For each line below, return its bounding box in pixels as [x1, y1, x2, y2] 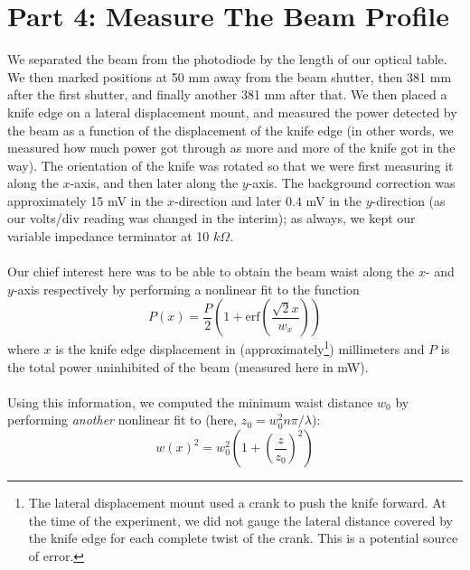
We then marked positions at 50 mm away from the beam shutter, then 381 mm [7, 67, 452, 86]
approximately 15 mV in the [7, 191, 164, 210]
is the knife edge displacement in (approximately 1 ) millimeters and [55, 337, 425, 359]
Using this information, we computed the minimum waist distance [7, 392, 373, 411]
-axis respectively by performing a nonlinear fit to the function [13, 279, 360, 298]
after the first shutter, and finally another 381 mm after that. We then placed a [7, 85, 447, 104]
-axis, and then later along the [70, 173, 239, 192]
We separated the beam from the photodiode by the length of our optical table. [7, 50, 447, 69]
